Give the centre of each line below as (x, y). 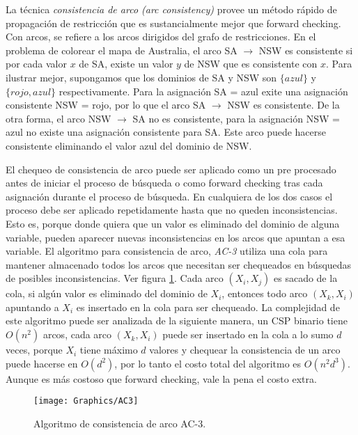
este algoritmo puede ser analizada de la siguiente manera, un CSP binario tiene (177, 321)
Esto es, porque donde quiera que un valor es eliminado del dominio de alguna (173, 223)
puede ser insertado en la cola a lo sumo (248, 334)
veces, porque (34, 350)
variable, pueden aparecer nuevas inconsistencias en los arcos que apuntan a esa (176, 237)
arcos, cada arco (77, 334)
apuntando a (32, 307)
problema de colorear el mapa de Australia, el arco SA (122, 50)
